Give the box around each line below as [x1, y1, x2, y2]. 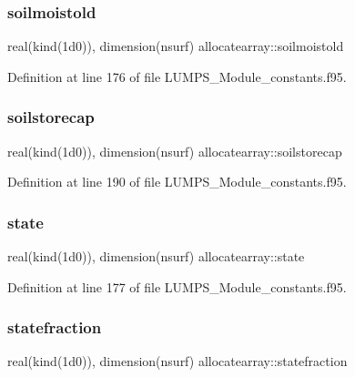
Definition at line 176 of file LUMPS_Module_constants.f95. [7, 66, 347, 86]
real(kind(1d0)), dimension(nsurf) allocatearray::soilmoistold [7, 36, 344, 56]
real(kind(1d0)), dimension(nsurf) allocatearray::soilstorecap [7, 141, 342, 160]
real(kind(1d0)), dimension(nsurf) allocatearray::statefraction [7, 352, 348, 371]
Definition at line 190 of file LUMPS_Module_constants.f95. [7, 172, 347, 191]
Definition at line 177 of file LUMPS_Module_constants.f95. [7, 277, 347, 296]
